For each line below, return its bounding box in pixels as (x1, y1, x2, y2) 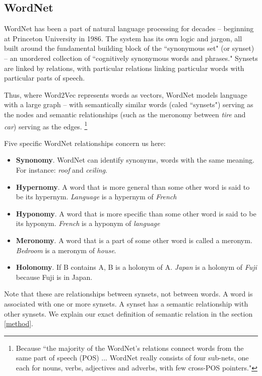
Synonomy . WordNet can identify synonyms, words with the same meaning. (16, 155, 254, 165)
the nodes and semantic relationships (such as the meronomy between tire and (4, 109, 246, 119)
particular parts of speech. (4, 72, 85, 83)
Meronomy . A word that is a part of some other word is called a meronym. (16, 235, 252, 245)
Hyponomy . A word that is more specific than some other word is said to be (16, 208, 256, 218)
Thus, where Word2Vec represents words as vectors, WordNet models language (4, 89, 247, 100)
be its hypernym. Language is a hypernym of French (16, 191, 177, 202)
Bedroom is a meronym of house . (16, 245, 116, 255)
